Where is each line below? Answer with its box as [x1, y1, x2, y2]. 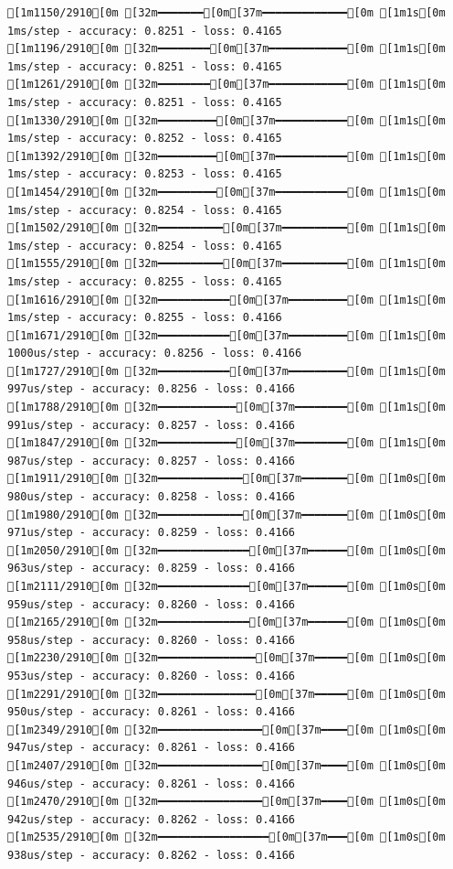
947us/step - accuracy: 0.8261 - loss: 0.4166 [7, 741, 295, 755]
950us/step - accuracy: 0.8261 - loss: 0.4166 [7, 705, 295, 719]
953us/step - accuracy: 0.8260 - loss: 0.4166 [7, 669, 295, 682]
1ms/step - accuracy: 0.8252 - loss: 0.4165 [7, 132, 282, 145]
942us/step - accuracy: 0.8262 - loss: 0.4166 [7, 812, 295, 826]
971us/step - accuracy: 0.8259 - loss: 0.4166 [7, 526, 295, 540]
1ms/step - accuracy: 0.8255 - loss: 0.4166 [7, 311, 282, 325]
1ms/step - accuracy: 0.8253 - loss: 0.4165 [7, 167, 282, 181]
